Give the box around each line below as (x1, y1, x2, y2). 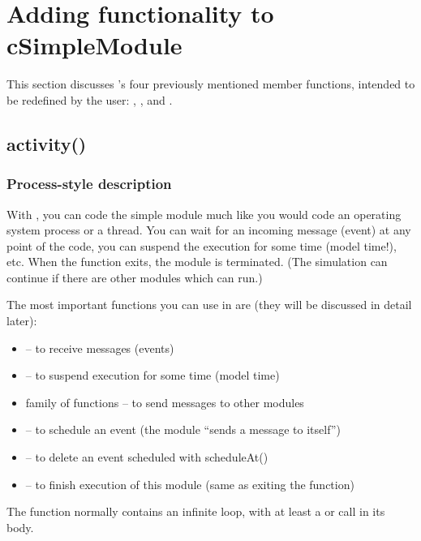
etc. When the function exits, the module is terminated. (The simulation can (6, 253, 388, 270)
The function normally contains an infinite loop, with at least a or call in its (6, 503, 385, 520)
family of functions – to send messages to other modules (25, 393, 304, 410)
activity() (6, 131, 87, 156)
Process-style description (6, 174, 172, 194)
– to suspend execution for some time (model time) (25, 367, 280, 384)
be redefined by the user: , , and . (6, 91, 173, 108)
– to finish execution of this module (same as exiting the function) (25, 475, 354, 492)
